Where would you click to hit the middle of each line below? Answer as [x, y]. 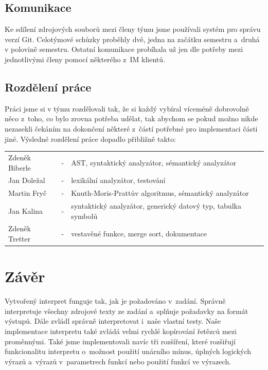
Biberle [20, 167]
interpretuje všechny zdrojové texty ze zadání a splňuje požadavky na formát [127, 311]
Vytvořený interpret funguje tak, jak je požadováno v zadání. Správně [115, 301]
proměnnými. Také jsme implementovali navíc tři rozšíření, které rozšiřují [120, 341]
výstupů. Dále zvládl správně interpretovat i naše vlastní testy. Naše [113, 321]
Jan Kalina [26, 210]
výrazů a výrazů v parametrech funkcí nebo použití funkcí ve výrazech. [118, 361]
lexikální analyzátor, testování [118, 180]
